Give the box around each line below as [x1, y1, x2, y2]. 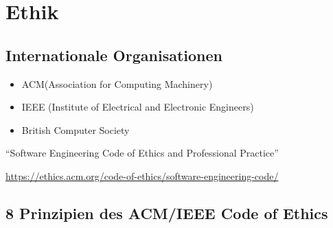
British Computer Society [21, 122, 130, 137]
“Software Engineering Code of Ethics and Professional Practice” [5, 146, 279, 160]
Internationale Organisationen [5, 44, 222, 65]
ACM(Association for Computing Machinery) [21, 76, 213, 91]
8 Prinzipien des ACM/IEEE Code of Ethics [5, 202, 328, 223]
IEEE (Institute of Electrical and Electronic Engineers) [21, 100, 254, 114]
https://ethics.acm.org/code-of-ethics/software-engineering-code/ [5, 168, 279, 183]
